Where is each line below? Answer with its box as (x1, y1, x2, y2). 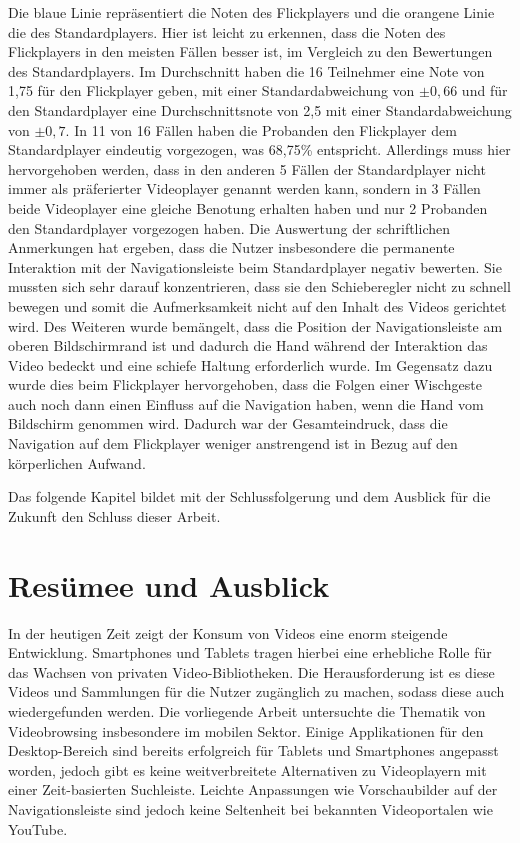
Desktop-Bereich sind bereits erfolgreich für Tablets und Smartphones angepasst (8, 740, 499, 761)
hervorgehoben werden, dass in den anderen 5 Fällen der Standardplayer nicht (8, 158, 486, 179)
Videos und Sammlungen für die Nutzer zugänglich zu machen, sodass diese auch (8, 681, 505, 702)
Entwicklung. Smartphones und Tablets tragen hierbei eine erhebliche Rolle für (8, 642, 492, 663)
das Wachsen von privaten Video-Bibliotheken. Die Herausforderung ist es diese (8, 661, 495, 682)
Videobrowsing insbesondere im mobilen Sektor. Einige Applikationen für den (8, 720, 484, 741)
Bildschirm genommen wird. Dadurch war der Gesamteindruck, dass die (8, 413, 448, 434)
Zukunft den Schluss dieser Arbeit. (8, 505, 221, 526)
